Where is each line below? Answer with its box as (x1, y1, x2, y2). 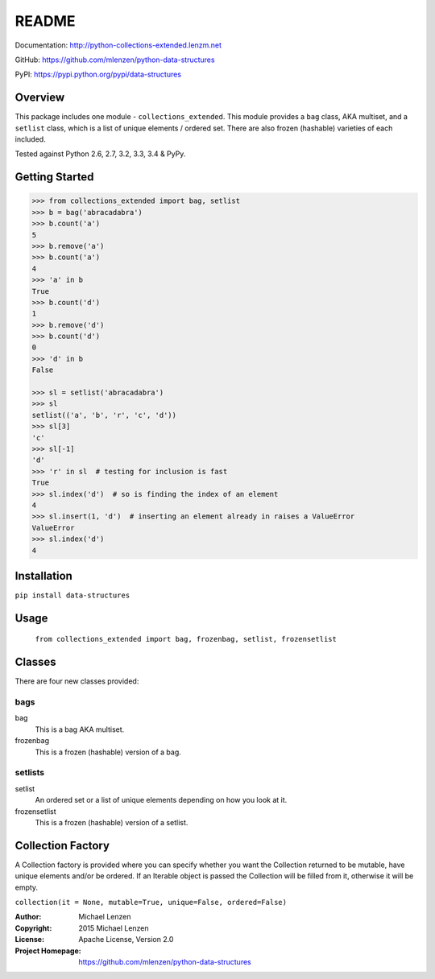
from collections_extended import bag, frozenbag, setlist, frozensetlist (35, 634, 338, 644)
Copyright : (14, 923, 52, 933)
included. (14, 134, 46, 144)
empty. (14, 882, 39, 892)
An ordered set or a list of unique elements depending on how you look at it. (35, 795, 288, 805)
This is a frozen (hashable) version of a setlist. (35, 817, 188, 827)
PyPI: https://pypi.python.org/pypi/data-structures (14, 69, 181, 80)
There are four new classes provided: (14, 676, 139, 686)
